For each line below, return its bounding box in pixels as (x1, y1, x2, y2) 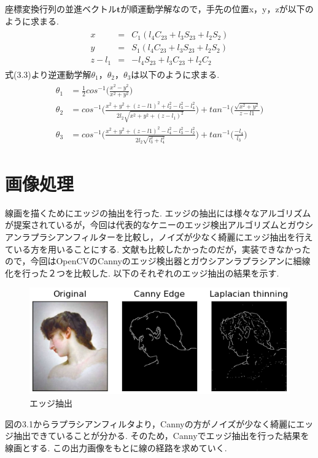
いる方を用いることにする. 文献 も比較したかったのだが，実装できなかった (13, 242, 311, 255)
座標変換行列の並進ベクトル (5, 2, 117, 15)
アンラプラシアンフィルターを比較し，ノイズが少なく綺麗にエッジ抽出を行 (5, 230, 304, 243)
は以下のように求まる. (131, 67, 220, 80)
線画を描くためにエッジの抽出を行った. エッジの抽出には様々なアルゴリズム (5, 206, 311, 219)
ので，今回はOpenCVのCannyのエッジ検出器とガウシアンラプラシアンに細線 (5, 254, 311, 267)
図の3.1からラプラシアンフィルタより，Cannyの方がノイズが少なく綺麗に (5, 417, 297, 430)
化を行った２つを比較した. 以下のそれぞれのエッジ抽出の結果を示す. (5, 266, 279, 279)
